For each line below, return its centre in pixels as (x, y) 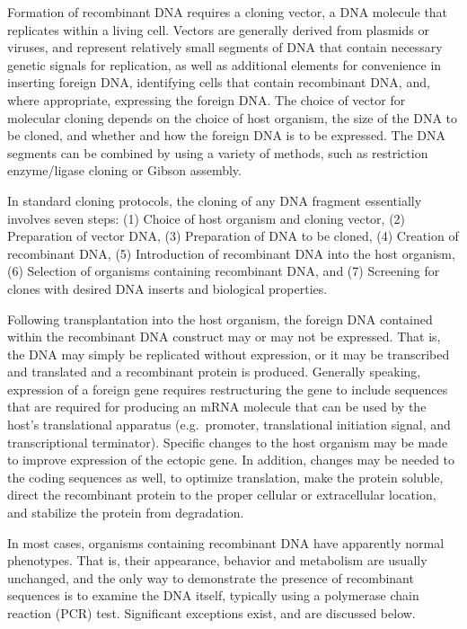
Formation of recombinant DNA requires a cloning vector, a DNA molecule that (228, 12)
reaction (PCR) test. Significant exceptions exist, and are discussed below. (211, 613)
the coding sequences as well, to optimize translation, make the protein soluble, (225, 477)
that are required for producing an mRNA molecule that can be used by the (217, 407)
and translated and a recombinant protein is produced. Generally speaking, (214, 372)
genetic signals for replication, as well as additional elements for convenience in (225, 64)
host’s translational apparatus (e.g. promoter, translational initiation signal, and (229, 425)
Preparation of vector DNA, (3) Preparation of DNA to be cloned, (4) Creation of (233, 236)
